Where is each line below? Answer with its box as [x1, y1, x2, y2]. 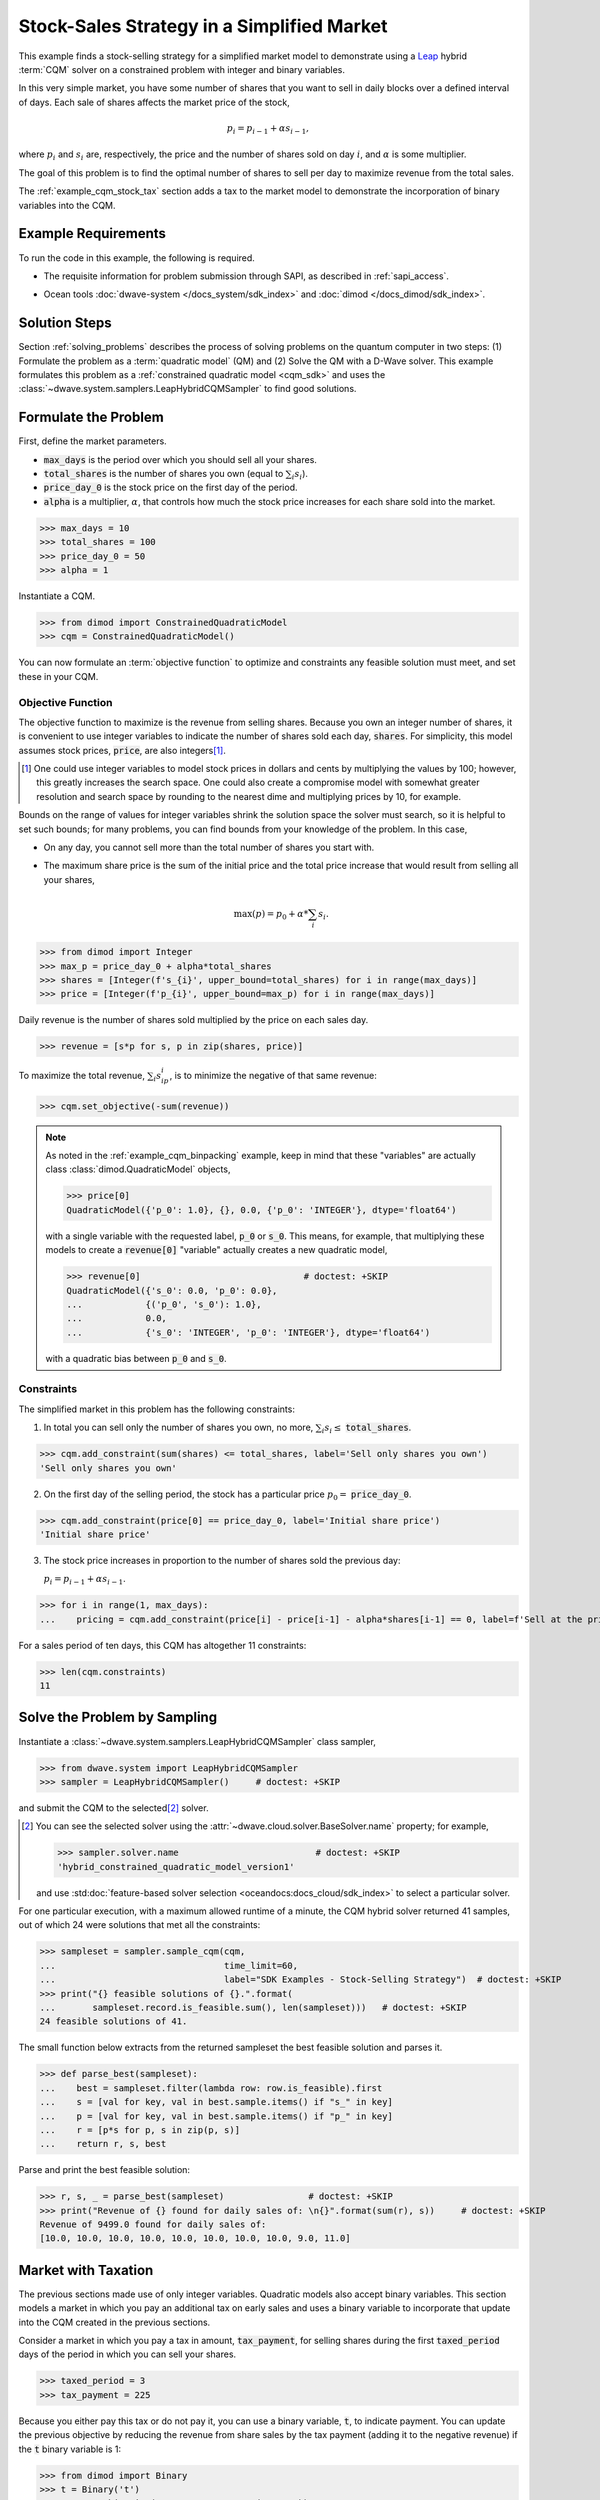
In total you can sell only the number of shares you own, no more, [43, 1421, 314, 1434]
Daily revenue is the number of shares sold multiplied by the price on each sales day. [18, 1014, 369, 1026]
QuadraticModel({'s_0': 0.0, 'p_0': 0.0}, [66, 1285, 278, 1296]
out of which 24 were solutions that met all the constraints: [18, 1919, 261, 1931]
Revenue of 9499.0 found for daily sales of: [39, 2219, 267, 2230]
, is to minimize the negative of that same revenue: [169, 1070, 377, 1082]
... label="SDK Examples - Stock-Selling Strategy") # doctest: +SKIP [39, 1974, 562, 1985]
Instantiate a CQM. [18, 590, 95, 602]
